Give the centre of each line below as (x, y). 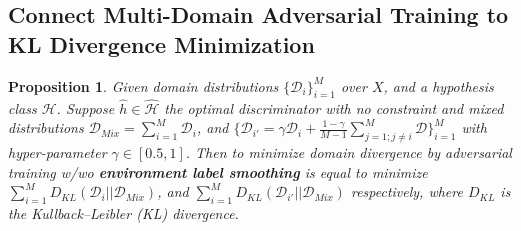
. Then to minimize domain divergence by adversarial (348, 152)
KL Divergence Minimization (161, 43)
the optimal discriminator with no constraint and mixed (334, 107)
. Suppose (85, 107)
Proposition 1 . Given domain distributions (143, 85)
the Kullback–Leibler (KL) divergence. (123, 212)
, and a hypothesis (438, 85)
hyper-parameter (57, 152)
